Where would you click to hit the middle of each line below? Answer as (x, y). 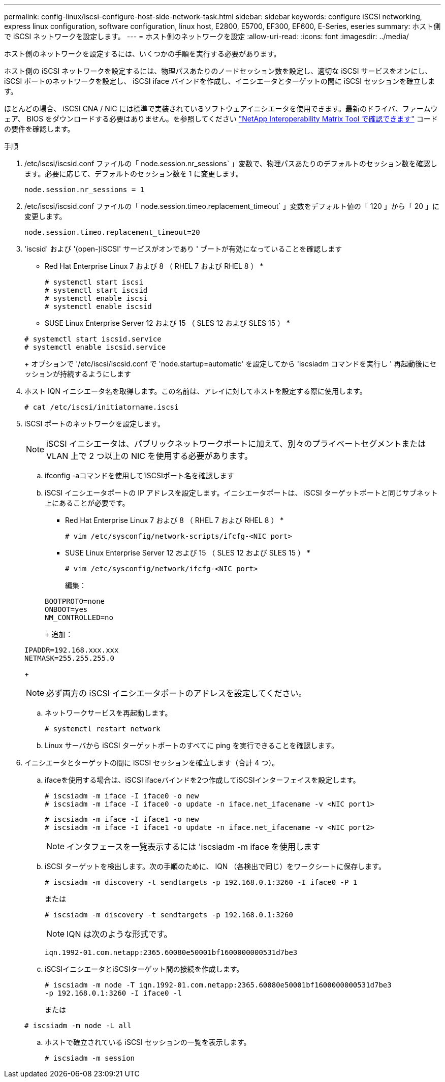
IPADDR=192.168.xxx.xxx (72, 650)
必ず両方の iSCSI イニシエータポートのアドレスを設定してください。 (177, 693)
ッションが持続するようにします (78, 374)
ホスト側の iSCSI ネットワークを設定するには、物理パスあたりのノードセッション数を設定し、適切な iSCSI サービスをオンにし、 (218, 71)
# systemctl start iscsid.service (93, 339)
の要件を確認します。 (39, 129)
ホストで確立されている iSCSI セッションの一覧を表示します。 (148, 1042)
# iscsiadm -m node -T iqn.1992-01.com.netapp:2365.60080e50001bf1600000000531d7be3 (218, 985)
